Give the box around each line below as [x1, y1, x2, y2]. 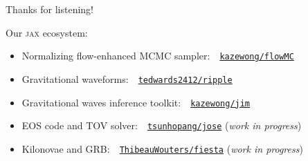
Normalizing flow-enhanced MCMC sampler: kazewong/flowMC [21, 48, 294, 63]
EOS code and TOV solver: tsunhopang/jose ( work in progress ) [21, 118, 302, 133]
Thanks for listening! [6, 2, 93, 16]
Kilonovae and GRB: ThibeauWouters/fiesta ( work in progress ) [21, 141, 303, 155]
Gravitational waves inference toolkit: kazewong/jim [21, 95, 251, 109]
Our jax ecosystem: [6, 25, 88, 39]
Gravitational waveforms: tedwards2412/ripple [21, 71, 233, 86]
